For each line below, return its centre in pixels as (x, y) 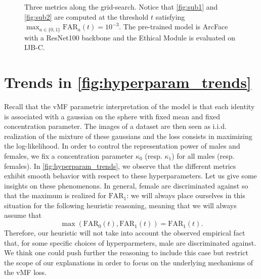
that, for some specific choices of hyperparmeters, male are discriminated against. (130, 242)
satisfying (170, 16)
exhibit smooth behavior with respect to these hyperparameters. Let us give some (130, 176)
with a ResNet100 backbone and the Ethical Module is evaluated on (130, 37)
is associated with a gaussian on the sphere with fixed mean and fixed (112, 116)
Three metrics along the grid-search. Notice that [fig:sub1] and (121, 7)
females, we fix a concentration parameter (69, 155)
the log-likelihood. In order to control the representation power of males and (122, 146)
